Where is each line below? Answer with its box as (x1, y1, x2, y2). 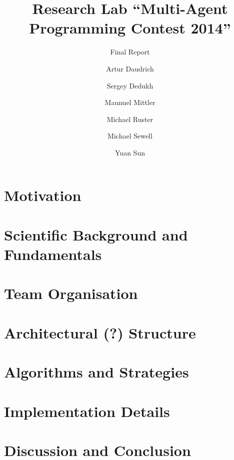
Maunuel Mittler (104, 97, 155, 107)
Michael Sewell (107, 130, 152, 141)
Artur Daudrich (106, 63, 154, 73)
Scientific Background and (4, 224, 188, 244)
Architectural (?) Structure (4, 322, 196, 342)
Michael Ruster (106, 113, 153, 124)
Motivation (4, 185, 81, 205)
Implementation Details (4, 400, 170, 421)
